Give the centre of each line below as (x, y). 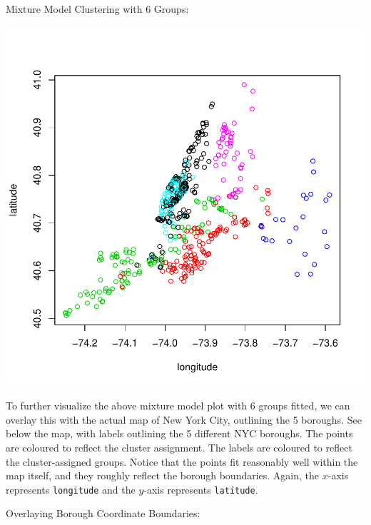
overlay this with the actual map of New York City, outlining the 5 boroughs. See (184, 419)
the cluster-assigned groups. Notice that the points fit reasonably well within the (182, 461)
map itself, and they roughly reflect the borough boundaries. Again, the (163, 475)
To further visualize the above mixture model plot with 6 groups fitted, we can (178, 406)
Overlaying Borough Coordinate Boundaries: (103, 513)
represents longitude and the (71, 489)
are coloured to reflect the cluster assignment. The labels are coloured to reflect (179, 447)
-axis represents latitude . (201, 489)
